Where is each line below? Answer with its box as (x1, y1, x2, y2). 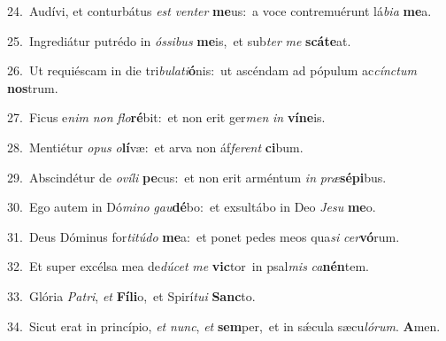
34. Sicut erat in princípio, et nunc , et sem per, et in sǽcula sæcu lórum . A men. (7, 316, 441, 335)
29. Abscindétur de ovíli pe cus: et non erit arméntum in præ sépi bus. (7, 167, 387, 186)
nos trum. (7, 78, 58, 97)
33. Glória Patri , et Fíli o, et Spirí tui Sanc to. (7, 286, 256, 305)
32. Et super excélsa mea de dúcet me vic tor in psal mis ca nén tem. (7, 257, 369, 275)
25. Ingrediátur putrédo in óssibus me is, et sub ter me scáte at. (7, 31, 351, 50)
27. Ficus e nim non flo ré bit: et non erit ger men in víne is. (7, 108, 326, 127)
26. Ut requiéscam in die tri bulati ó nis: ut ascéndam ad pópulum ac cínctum (7, 61, 417, 80)
